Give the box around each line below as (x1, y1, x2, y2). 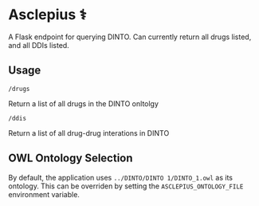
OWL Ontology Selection (8, 152, 133, 165)
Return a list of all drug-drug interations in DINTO (8, 128, 170, 137)
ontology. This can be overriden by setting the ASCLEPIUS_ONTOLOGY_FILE (8, 181, 244, 191)
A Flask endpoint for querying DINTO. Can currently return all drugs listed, (8, 32, 252, 42)
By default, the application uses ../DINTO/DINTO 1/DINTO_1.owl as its (8, 172, 233, 182)
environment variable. (8, 189, 80, 199)
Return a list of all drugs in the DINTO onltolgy (8, 98, 159, 109)
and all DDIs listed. (8, 40, 69, 50)
